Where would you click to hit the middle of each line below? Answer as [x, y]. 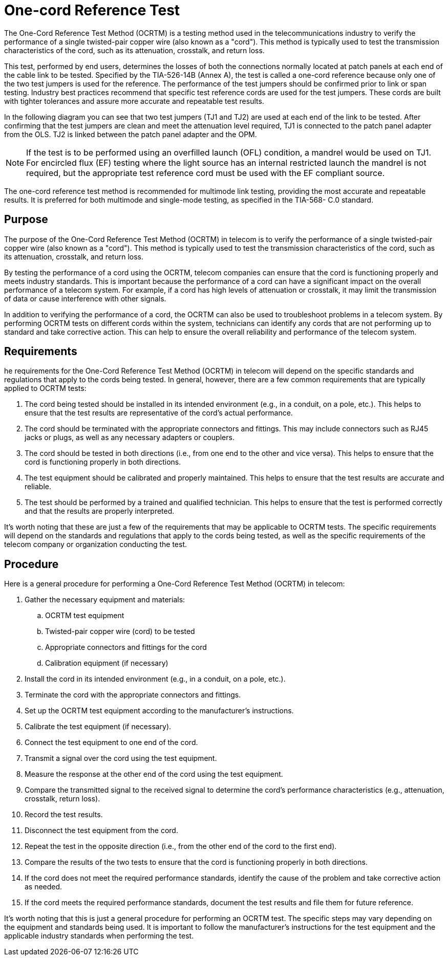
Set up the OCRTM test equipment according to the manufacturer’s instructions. [159, 711]
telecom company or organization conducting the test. [96, 544]
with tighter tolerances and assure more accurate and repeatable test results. [134, 101]
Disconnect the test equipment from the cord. [101, 831]
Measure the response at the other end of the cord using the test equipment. [154, 774]
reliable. [38, 487]
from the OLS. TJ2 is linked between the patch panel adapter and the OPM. [131, 134]
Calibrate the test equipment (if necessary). [98, 727]
